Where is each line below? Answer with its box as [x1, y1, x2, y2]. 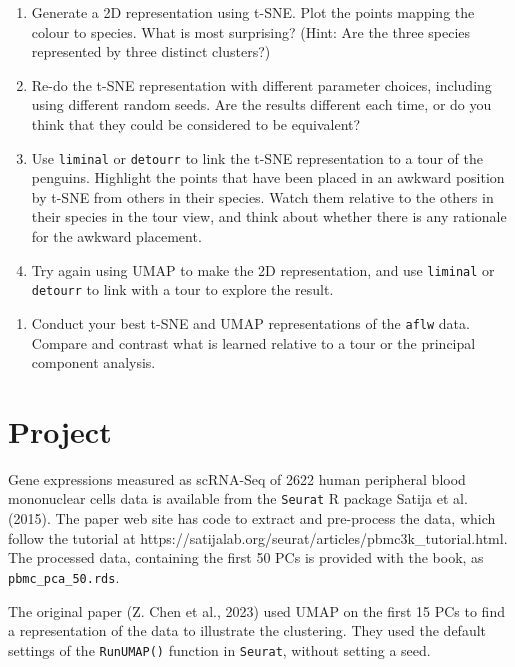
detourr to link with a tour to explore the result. [31, 279, 334, 300]
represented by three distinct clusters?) [31, 41, 271, 62]
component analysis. [31, 352, 156, 373]
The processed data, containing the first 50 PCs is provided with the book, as [8, 547, 484, 568]
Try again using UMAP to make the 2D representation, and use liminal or [31, 259, 495, 280]
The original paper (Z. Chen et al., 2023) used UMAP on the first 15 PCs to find [8, 600, 505, 621]
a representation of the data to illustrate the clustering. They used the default [8, 620, 487, 641]
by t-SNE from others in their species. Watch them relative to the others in [31, 186, 494, 207]
